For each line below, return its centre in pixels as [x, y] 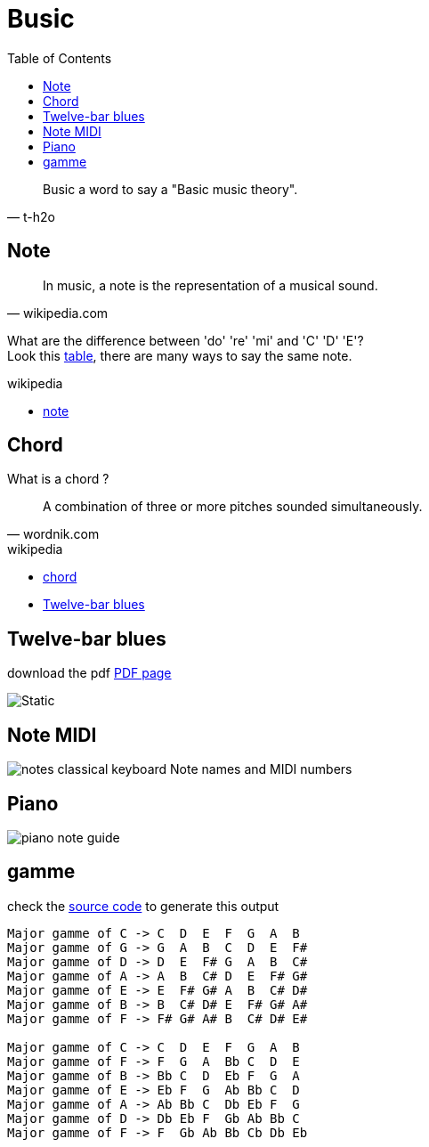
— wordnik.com [53, 534]
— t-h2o [31, 216]
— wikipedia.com [58, 313]
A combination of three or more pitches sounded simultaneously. [233, 507]
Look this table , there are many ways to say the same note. [180, 355]
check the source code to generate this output [143, 906]
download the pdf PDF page [89, 673]
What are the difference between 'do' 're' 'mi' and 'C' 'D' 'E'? [186, 340]
